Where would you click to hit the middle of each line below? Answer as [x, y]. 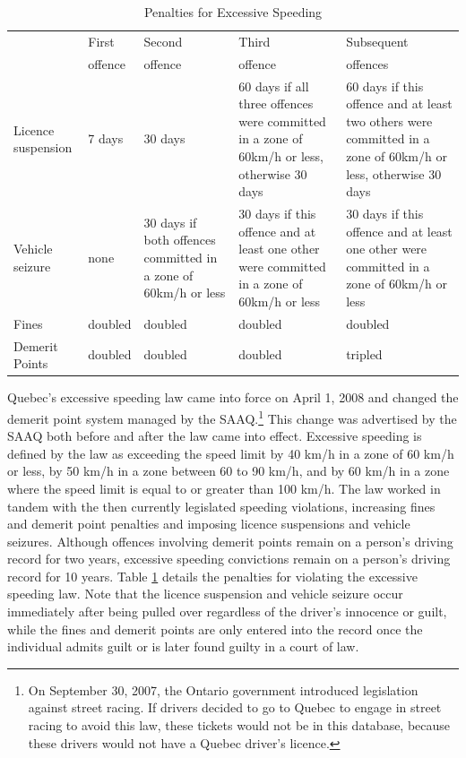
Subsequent [377, 41]
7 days [106, 138]
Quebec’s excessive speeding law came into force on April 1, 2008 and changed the [233, 397]
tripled [364, 354]
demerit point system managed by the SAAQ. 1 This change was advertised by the [232, 417]
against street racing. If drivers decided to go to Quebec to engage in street [235, 707]
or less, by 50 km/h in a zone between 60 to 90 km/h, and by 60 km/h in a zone [229, 471]
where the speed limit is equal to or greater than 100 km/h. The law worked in [224, 488]
